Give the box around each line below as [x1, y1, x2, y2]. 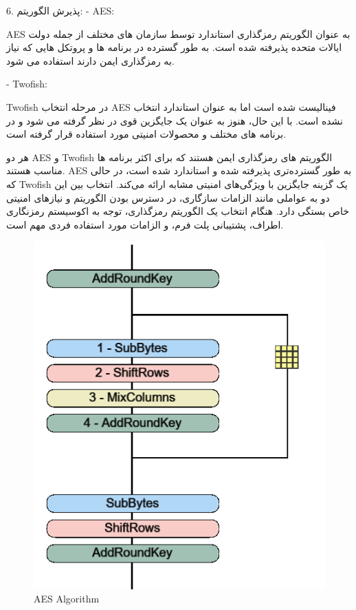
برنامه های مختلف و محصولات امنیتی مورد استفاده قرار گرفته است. [6, 127, 287, 141]
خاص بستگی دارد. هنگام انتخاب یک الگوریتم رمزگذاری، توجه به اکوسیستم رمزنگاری [6, 204, 349, 218]
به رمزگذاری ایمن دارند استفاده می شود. [6, 53, 175, 67]
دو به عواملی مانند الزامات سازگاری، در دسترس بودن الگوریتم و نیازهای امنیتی [6, 190, 330, 204]
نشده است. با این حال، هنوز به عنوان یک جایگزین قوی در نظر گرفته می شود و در [6, 113, 343, 127]
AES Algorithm [34, 591, 100, 606]
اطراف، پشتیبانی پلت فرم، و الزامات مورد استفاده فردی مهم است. [6, 217, 284, 231]
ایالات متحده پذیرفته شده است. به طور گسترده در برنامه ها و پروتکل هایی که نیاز [6, 40, 342, 54]
